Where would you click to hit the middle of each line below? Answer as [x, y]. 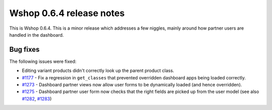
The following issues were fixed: [43, 61]
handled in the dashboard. [37, 35]
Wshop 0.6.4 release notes [67, 13]
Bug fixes [24, 49]
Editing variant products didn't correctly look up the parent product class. [98, 71]
